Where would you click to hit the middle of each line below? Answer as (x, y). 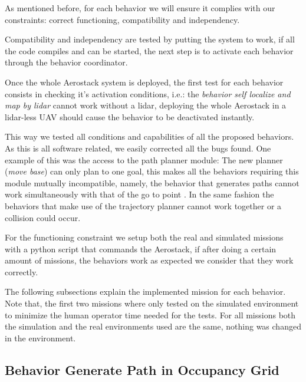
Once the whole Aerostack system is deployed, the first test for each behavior (144, 82)
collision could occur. (43, 217)
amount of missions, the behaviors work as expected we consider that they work (149, 260)
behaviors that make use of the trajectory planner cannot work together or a (143, 205)
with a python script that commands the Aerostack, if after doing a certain (141, 248)
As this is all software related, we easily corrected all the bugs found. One (138, 148)
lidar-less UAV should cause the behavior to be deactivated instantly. (130, 116)
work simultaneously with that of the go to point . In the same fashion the (139, 194)
